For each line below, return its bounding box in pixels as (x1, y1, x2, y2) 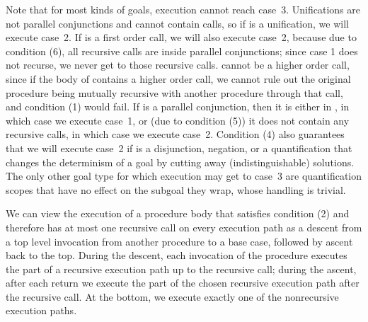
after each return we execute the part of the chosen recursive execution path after (6, 275, 360, 290)
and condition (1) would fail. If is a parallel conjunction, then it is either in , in (6, 99, 350, 114)
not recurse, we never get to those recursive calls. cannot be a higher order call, (6, 57, 350, 72)
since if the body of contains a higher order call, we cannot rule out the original (6, 71, 351, 86)
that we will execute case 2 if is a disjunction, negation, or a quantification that (6, 140, 352, 155)
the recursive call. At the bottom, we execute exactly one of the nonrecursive (6, 289, 339, 304)
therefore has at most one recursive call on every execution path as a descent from (6, 219, 362, 234)
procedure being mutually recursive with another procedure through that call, (6, 85, 343, 100)
